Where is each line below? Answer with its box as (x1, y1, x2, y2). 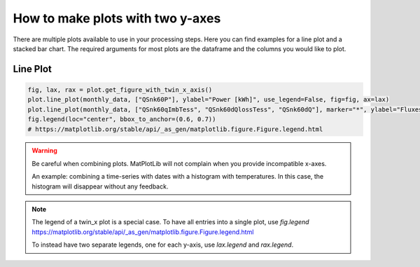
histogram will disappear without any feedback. (31, 182, 169, 191)
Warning (31, 146, 57, 155)
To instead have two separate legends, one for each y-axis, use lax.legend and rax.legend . (31, 240, 294, 249)
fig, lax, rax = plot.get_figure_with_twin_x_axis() (27, 85, 213, 94)
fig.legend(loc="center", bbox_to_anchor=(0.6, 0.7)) (27, 116, 216, 123)
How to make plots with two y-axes (13, 11, 221, 26)
